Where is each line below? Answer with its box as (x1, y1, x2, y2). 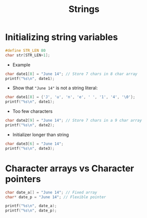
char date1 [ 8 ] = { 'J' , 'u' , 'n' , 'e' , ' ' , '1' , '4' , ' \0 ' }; (5, 95, 135, 100)
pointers (5, 173, 41, 185)
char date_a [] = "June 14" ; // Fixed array (5, 190, 97, 195)
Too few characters (12, 108, 53, 114)
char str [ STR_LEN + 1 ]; (5, 52, 50, 58)
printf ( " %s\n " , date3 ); (5, 146, 55, 151)
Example (12, 61, 31, 68)
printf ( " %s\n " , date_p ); (5, 208, 57, 213)
